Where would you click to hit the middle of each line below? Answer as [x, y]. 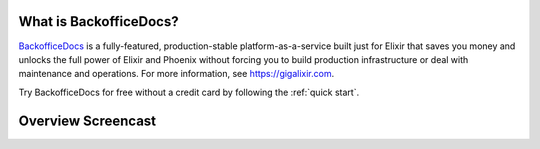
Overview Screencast [87, 120]
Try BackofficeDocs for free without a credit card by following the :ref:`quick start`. [189, 92]
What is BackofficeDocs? [98, 21]
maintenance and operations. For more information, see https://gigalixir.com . [176, 74]
